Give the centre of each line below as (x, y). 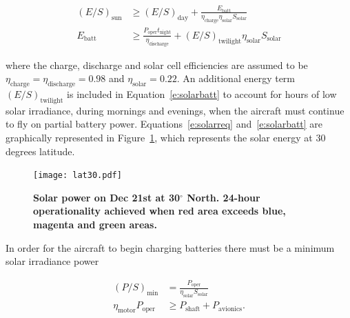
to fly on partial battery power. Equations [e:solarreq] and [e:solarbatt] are (164, 124)
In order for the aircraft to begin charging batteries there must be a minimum (170, 247)
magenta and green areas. (95, 224)
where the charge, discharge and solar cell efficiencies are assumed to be (157, 64)
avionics (230, 309)
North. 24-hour (224, 197)
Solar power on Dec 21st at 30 (107, 197)
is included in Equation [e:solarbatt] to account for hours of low (202, 93)
